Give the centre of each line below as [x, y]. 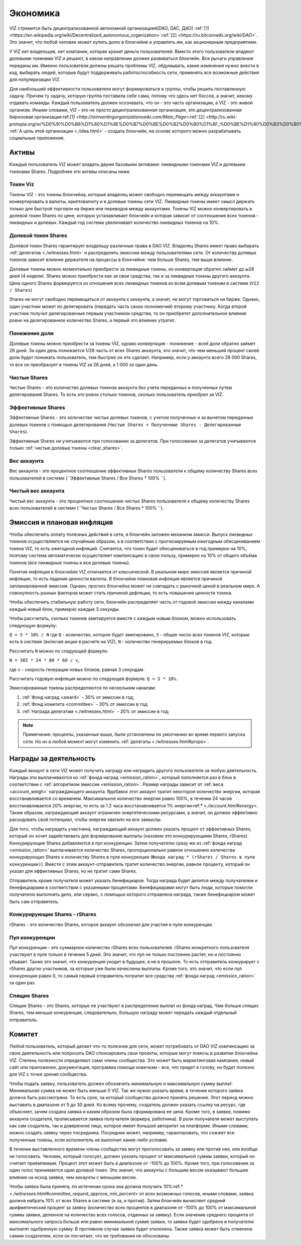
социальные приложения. [37, 138]
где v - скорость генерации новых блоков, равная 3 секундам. [77, 670]
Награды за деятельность [52, 758]
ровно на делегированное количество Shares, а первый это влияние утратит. [92, 320]
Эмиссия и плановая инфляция [61, 522]
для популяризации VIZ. [35, 79]
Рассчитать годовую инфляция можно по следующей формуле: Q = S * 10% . [93, 679]
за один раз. [23, 982]
